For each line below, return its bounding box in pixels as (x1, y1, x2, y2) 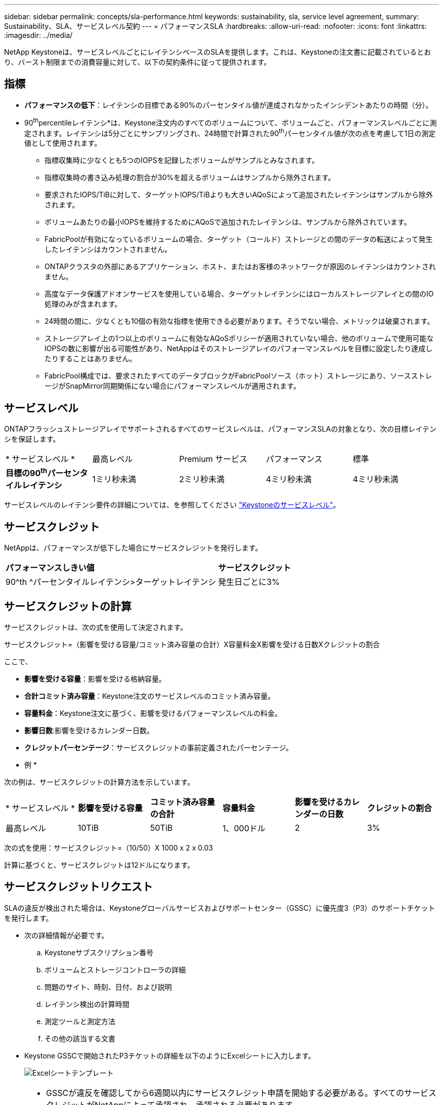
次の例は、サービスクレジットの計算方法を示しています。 (4, 778, 195, 787)
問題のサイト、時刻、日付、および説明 (45, 982, 172, 991)
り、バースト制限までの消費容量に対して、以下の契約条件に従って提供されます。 (4, 58, 271, 66)
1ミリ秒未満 (92, 474, 137, 485)
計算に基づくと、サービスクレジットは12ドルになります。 (4, 861, 195, 870)
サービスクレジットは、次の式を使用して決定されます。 (4, 623, 188, 632)
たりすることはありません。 (45, 354, 137, 363)
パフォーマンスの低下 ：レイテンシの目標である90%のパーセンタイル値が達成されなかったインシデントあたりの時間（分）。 (24, 100, 433, 109)
